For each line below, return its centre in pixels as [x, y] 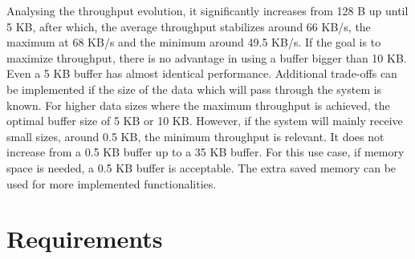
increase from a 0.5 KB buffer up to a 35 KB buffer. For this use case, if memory [205, 152]
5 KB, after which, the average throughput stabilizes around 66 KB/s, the [189, 26]
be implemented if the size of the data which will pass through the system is [194, 89]
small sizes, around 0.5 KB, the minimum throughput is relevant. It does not [195, 136]
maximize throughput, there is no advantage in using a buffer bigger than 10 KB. [207, 57]
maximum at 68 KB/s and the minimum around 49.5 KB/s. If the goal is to [194, 42]
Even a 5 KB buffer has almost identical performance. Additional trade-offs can [202, 73]
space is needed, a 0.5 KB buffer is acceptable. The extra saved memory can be [201, 167]
